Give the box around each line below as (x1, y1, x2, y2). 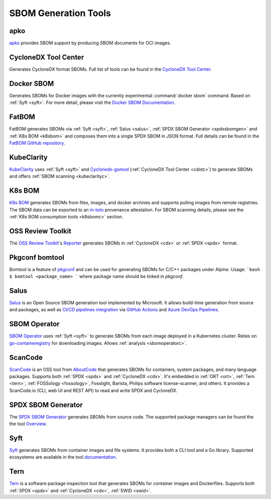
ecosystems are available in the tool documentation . (9, 454, 117, 460)
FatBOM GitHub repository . (9, 140, 65, 146)
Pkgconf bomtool (9, 253, 65, 262)
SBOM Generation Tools (9, 8, 111, 19)
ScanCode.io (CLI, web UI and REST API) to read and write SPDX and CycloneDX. (9, 387, 178, 394)
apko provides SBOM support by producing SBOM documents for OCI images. (9, 40, 171, 46)
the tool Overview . (9, 421, 47, 427)
